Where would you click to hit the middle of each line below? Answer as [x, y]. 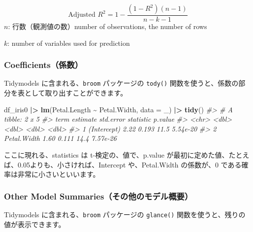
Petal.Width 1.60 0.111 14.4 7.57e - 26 [60, 138]
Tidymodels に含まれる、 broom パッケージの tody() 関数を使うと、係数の [121, 83]
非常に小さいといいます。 [59, 174]
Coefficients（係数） [44, 65]
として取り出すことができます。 [76, 93]
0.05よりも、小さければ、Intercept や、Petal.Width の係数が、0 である [129, 164]
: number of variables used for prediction [69, 43]
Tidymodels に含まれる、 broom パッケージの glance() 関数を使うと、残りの [125, 215]
